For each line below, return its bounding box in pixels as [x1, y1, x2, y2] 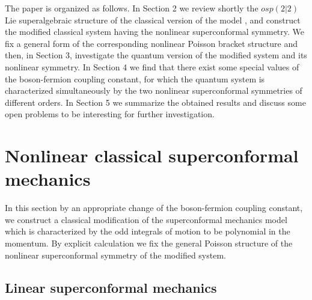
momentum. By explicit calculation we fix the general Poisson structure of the [5, 237, 293, 249]
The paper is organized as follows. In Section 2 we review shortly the [5, 2, 258, 14]
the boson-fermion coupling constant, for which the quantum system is [5, 72, 265, 85]
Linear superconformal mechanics [5, 278, 217, 296]
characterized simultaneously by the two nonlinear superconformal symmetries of [5, 84, 302, 97]
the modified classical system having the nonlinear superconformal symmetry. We [5, 25, 305, 38]
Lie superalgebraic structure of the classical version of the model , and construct [5, 13, 301, 26]
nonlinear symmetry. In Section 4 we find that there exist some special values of [5, 60, 299, 73]
